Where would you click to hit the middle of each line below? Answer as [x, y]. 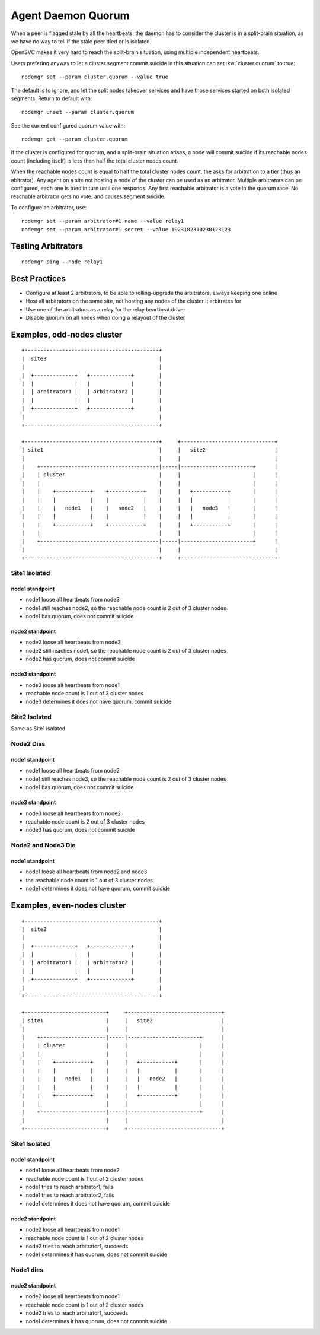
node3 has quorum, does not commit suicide [81, 830]
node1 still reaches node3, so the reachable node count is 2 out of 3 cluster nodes [126, 779]
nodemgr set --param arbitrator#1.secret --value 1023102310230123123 [126, 229]
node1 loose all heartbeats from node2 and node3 [87, 872]
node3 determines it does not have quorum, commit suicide [99, 702]
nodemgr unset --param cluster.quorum [78, 112]
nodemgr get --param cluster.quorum [75, 139]
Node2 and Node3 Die [43, 846]
